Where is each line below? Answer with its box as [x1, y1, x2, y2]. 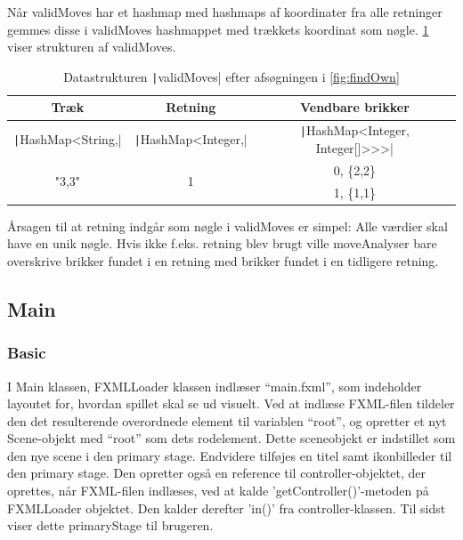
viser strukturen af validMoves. [7, 37, 176, 56]
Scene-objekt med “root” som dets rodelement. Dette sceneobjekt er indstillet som [7, 429, 456, 447]
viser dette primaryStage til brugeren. [7, 516, 214, 535]
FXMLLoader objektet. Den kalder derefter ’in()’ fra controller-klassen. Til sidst [7, 498, 446, 517]
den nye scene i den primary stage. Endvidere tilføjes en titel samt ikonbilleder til [7, 446, 452, 464]
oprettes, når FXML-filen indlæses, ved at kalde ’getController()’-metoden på [7, 481, 429, 500]
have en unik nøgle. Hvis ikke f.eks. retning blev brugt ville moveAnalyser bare [7, 234, 437, 253]
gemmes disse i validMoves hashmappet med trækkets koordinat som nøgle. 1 [7, 20, 429, 38]
